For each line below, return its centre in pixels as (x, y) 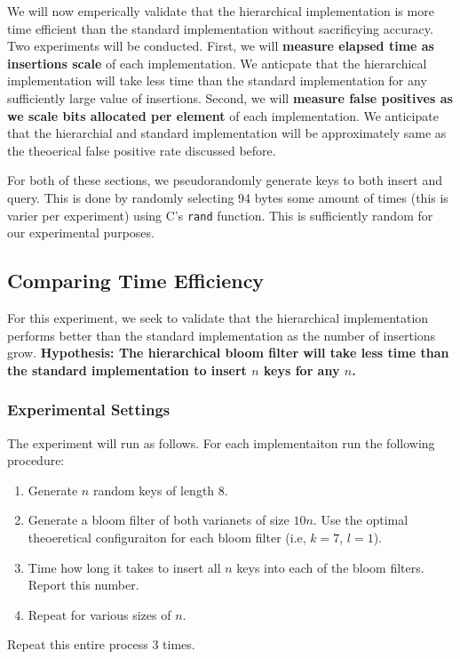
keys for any (302, 370)
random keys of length (154, 490)
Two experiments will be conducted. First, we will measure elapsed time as (221, 46)
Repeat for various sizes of (99, 614)
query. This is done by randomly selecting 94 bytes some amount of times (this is (228, 197)
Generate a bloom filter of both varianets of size (159, 520)
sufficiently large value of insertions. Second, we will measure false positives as (230, 97)
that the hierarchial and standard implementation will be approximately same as (227, 133)
